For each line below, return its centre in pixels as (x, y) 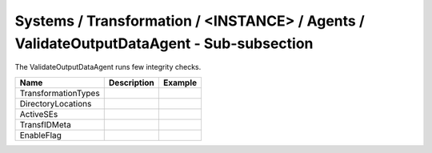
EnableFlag (40, 135)
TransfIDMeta (45, 124)
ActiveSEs (39, 114)
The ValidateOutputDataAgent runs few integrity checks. (108, 67)
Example (180, 83)
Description (132, 83)
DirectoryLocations (56, 103)
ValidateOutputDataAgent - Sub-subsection (164, 43)
